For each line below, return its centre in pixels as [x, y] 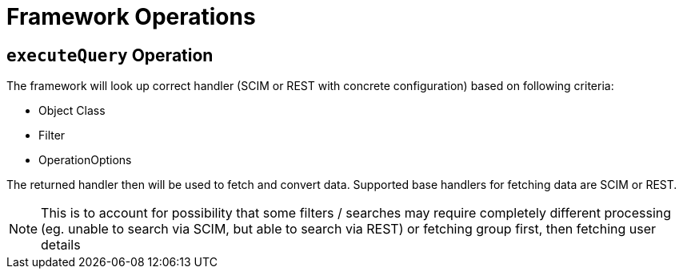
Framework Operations [131, 17]
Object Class [72, 111]
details [61, 245]
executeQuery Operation [110, 55]
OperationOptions [85, 160]
